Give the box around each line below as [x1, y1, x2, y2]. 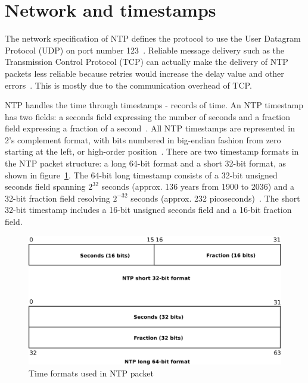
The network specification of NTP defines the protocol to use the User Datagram [5, 32, 301, 45]
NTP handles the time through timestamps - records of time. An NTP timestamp [5, 99, 303, 111]
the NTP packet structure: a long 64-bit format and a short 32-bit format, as [5, 157, 286, 169]
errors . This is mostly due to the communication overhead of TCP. [5, 79, 252, 91]
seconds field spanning [5, 180, 86, 193]
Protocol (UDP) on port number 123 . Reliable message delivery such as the [5, 43, 285, 56]
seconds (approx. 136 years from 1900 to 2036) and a [101, 180, 294, 193]
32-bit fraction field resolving [5, 191, 110, 204]
